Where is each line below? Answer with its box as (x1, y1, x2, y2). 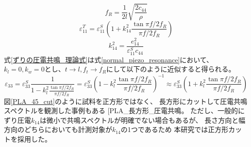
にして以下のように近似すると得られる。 (106, 64, 235, 74)
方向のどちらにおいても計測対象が (4, 124, 112, 134)
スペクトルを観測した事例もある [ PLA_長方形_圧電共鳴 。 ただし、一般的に (4, 105, 245, 116)
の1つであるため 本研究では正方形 (120, 124, 229, 134)
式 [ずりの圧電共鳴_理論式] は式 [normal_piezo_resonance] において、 (4, 54, 214, 64)
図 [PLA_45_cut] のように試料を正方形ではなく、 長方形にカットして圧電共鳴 (4, 96, 248, 106)
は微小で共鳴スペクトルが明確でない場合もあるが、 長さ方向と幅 (39, 115, 246, 125)
